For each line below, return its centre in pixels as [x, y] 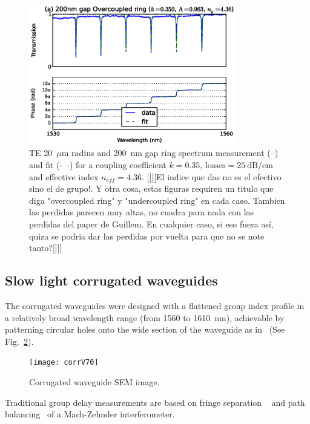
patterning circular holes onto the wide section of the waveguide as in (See [145, 329]
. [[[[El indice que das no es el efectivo [211, 176]
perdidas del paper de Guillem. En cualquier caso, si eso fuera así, [151, 224]
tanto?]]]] [46, 248]
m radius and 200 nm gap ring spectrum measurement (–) [170, 153]
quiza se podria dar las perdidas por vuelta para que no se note [147, 236]
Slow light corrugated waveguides [111, 280]
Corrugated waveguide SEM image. [94, 382]
